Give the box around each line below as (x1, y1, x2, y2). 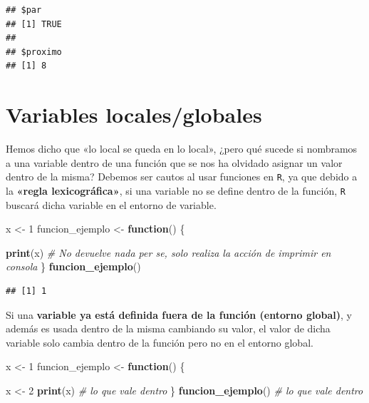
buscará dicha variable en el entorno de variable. (6, 197, 217, 212)
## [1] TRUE (6, 19, 62, 29)
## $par (6, 5, 42, 15)
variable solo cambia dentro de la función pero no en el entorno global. (6, 335, 313, 350)
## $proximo (6, 46, 62, 57)
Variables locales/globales (6, 100, 262, 129)
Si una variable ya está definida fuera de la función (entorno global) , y (6, 307, 352, 322)
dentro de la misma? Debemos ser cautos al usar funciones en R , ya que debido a (6, 169, 358, 184)
